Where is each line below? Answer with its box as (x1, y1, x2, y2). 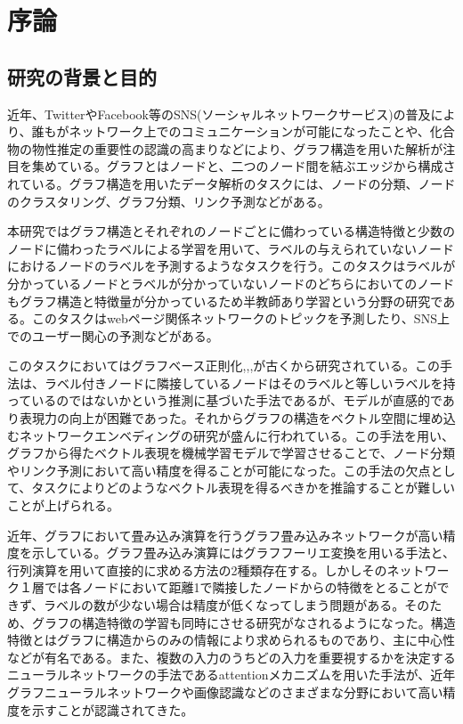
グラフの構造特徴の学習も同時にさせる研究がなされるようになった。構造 (31, 613, 456, 631)
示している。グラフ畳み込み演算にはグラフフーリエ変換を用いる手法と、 (31, 543, 456, 562)
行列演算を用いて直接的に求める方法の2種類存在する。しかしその (7, 560, 387, 579)
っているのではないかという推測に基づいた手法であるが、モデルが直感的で (7, 391, 443, 410)
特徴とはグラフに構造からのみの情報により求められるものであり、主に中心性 (7, 630, 456, 649)
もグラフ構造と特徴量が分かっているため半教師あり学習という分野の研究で (7, 291, 443, 310)
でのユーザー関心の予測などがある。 (7, 326, 219, 345)
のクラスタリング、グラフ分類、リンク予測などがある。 (7, 191, 330, 210)
